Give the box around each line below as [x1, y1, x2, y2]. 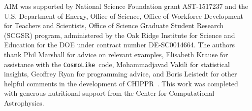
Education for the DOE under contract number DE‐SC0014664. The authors [4, 39, 235, 50]
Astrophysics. [4, 98, 44, 108]
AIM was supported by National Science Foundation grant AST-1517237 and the [4, 1, 248, 11]
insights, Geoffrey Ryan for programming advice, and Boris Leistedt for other [4, 69, 237, 79]
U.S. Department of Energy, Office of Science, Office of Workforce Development [4, 10, 244, 21]
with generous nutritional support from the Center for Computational [4, 88, 215, 98]
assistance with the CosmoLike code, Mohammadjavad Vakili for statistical [4, 59, 230, 69]
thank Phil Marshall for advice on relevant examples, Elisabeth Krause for [4, 49, 228, 59]
